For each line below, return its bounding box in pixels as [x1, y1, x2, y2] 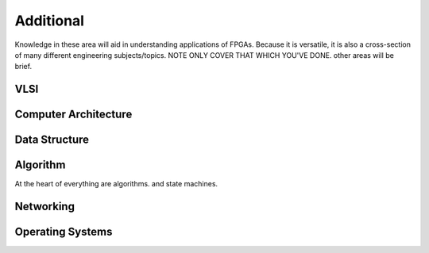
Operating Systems [14, 225, 113, 239]
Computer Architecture [14, 108, 133, 121]
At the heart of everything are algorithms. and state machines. [14, 179, 218, 189]
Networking [14, 200, 75, 213]
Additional [14, 12, 85, 29]
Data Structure [14, 133, 90, 147]
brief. [14, 62, 32, 71]
